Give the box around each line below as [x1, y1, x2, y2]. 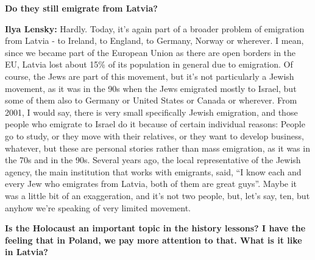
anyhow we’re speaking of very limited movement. [5, 201, 191, 214]
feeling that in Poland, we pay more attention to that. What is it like [5, 233, 302, 246]
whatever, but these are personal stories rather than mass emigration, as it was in [5, 141, 310, 154]
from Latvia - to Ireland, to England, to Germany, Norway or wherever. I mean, [5, 34, 304, 47]
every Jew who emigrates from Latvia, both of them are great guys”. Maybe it [5, 177, 297, 190]
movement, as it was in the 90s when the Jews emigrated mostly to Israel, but [5, 82, 297, 94]
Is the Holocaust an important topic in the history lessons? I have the [5, 222, 306, 234]
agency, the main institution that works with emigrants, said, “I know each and [5, 165, 302, 178]
